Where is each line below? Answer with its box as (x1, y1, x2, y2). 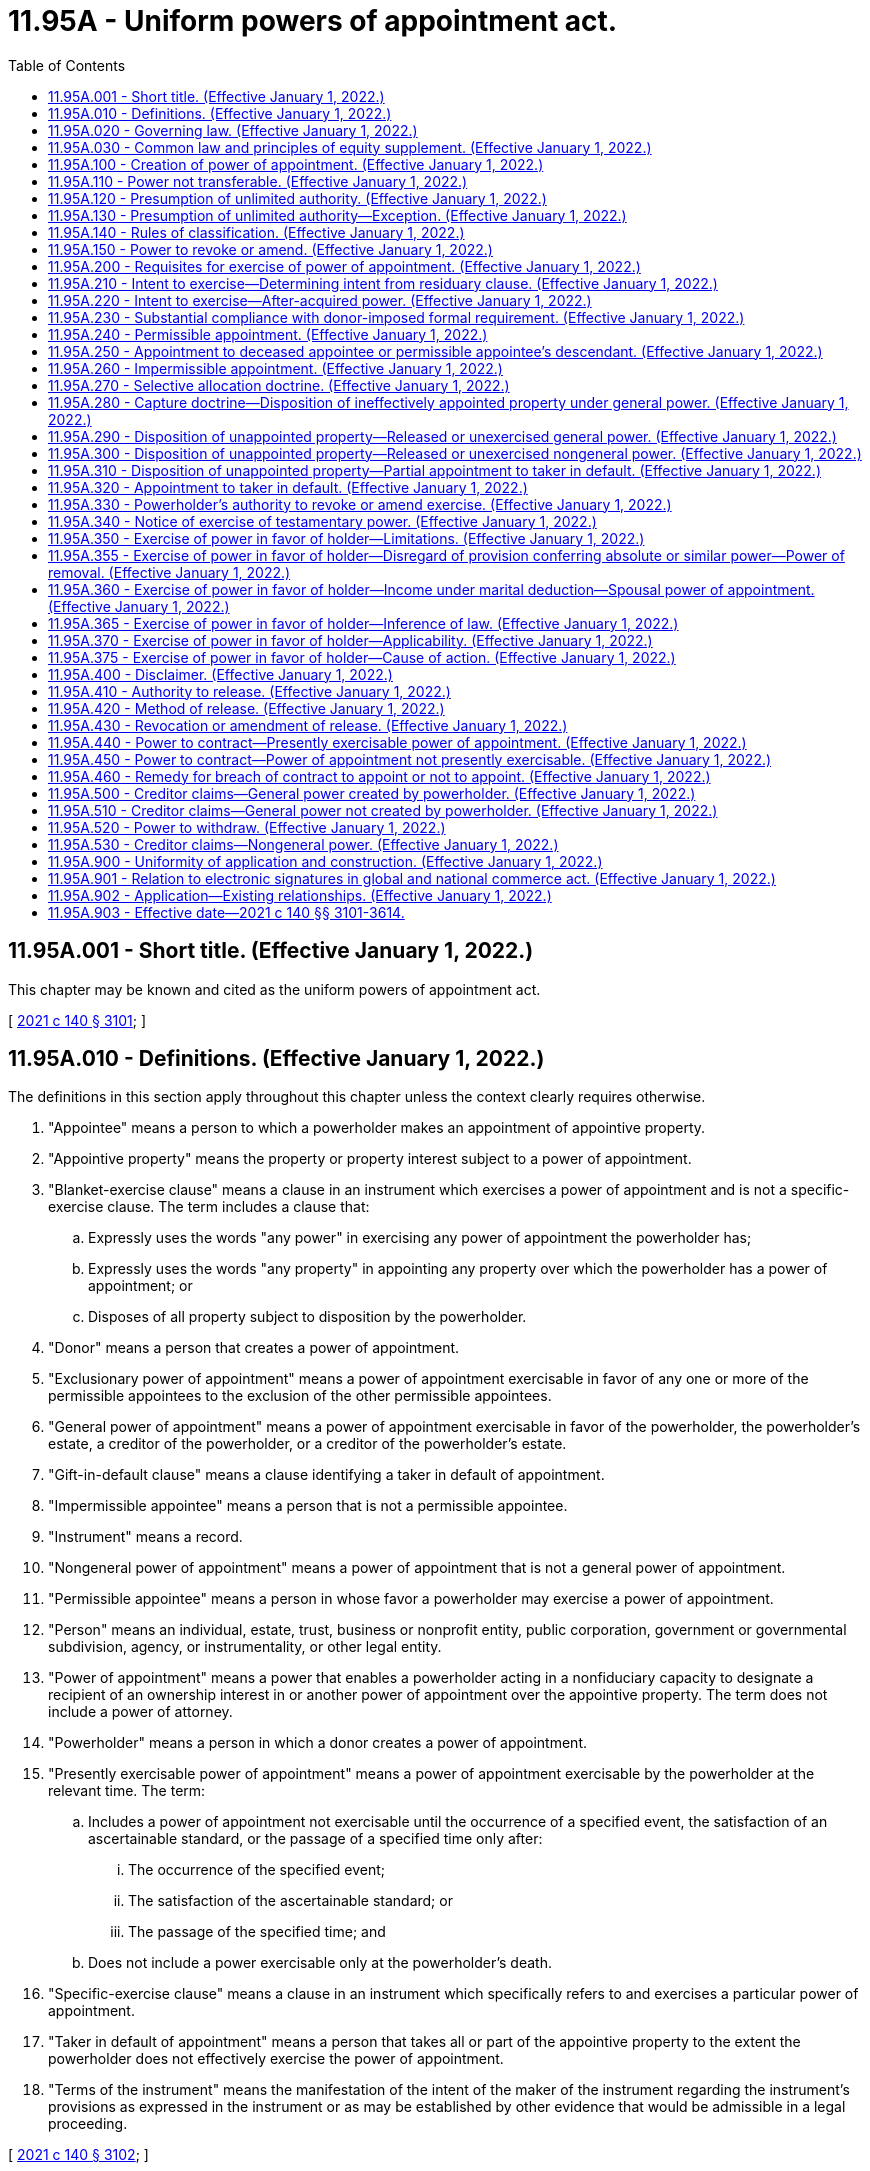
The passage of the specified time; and (128, 1923, 386, 1941)
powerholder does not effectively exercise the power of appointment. (48, 2050, 504, 2068)
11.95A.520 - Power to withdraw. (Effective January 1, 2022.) (48, 818, 446, 836)
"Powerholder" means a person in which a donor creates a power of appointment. (48, 1734, 587, 1752)
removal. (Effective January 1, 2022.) (48, 563, 291, 581)
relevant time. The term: (48, 1782, 206, 1800)
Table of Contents (8, 56, 126, 74)
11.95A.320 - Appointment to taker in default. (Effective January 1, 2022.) (48, 478, 528, 496)
